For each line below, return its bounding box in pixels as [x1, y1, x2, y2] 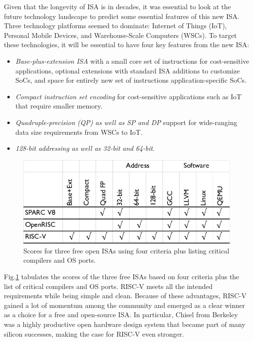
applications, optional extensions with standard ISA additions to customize [15, 65, 240, 75]
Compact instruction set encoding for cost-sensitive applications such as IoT [15, 91, 242, 101]
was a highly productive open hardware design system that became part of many [4, 319, 246, 329]
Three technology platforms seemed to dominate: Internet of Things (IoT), [4, 20, 227, 31]
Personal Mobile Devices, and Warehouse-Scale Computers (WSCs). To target [4, 30, 237, 40]
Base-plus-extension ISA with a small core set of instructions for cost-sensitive [15, 55, 249, 66]
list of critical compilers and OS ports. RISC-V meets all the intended [4, 281, 213, 291]
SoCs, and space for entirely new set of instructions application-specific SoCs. [15, 75, 247, 85]
